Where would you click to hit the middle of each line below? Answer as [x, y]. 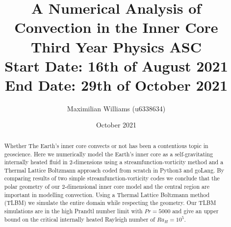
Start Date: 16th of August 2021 [116, 65]
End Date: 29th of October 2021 [116, 85]
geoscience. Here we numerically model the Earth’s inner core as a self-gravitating [109, 154]
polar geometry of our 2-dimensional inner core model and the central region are [107, 187]
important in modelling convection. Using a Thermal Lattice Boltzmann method [107, 194]
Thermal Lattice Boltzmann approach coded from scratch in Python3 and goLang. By [114, 170]
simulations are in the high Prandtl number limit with [73, 211]
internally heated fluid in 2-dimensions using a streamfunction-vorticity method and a [114, 162]
